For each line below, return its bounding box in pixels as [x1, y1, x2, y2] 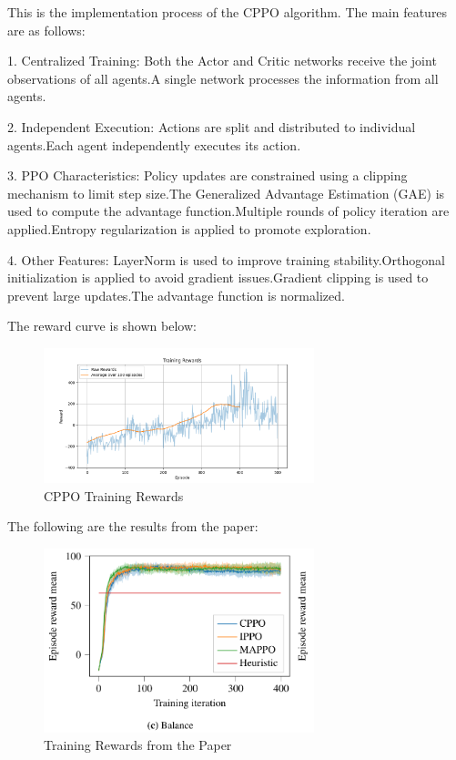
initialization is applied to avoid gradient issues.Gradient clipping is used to [7, 268, 429, 287]
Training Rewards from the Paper [44, 735, 232, 755]
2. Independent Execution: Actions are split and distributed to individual [7, 117, 416, 136]
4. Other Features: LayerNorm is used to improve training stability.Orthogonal [7, 250, 445, 269]
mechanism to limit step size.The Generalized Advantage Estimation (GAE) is [7, 183, 445, 202]
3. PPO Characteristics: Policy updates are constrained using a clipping [7, 166, 408, 185]
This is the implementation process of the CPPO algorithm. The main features [7, 3, 448, 21]
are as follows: [7, 20, 86, 39]
